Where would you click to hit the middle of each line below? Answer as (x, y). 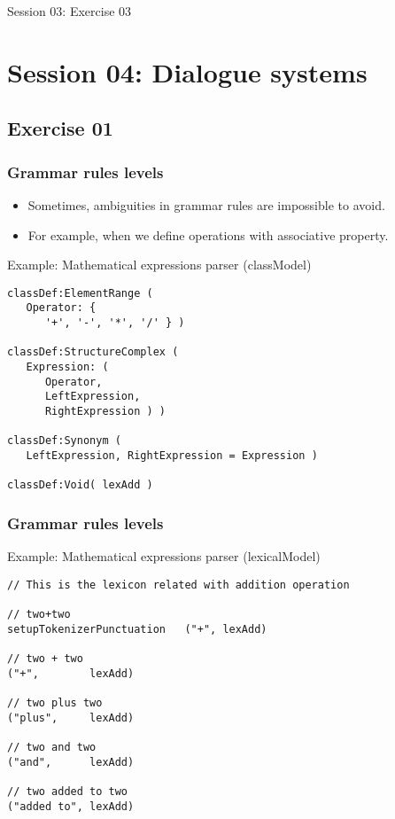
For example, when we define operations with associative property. (208, 234)
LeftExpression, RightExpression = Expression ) (172, 455)
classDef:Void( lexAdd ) (80, 485)
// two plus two (55, 703)
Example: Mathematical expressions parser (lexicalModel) (164, 556)
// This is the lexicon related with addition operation (178, 585)
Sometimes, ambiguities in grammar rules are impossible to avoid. (206, 204)
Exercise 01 (60, 128)
